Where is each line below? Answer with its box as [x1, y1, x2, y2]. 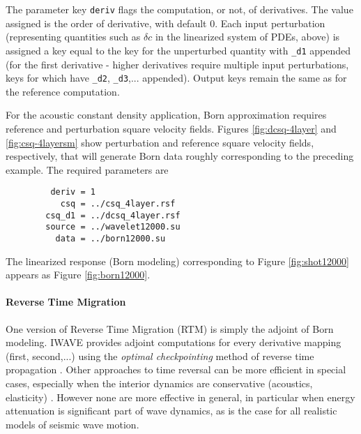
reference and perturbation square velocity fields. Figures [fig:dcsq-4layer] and [6, 121, 337, 135]
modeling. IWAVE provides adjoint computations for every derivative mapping [6, 335, 341, 350]
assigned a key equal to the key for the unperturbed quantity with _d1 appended [6, 43, 351, 57]
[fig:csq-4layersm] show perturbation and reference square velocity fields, [6, 135, 314, 149]
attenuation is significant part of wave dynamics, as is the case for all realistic [6, 403, 337, 418]
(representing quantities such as [6, 29, 141, 44]
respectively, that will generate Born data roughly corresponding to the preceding [6, 149, 354, 163]
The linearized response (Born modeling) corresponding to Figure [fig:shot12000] [6, 253, 349, 268]
